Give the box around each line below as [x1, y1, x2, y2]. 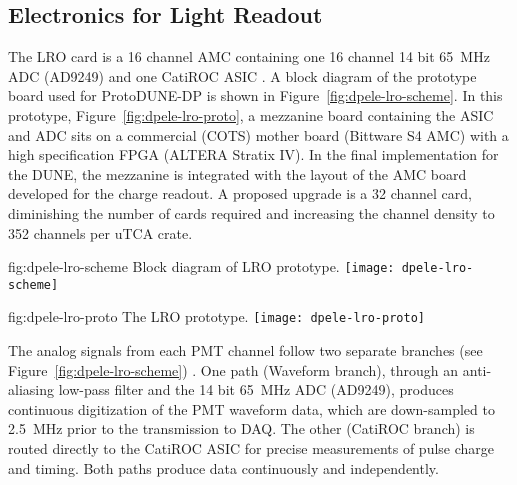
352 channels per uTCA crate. [8, 222, 193, 243]
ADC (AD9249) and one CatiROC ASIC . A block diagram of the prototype [8, 65, 477, 86]
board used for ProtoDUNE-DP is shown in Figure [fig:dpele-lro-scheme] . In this [8, 85, 503, 106]
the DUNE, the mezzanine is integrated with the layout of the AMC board [8, 163, 467, 184]
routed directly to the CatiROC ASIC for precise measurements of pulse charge [8, 438, 495, 459]
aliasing [8, 379, 54, 400]
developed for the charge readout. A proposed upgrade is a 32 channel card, [8, 183, 472, 204]
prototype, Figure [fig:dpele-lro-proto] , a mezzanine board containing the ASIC [8, 104, 494, 125]
